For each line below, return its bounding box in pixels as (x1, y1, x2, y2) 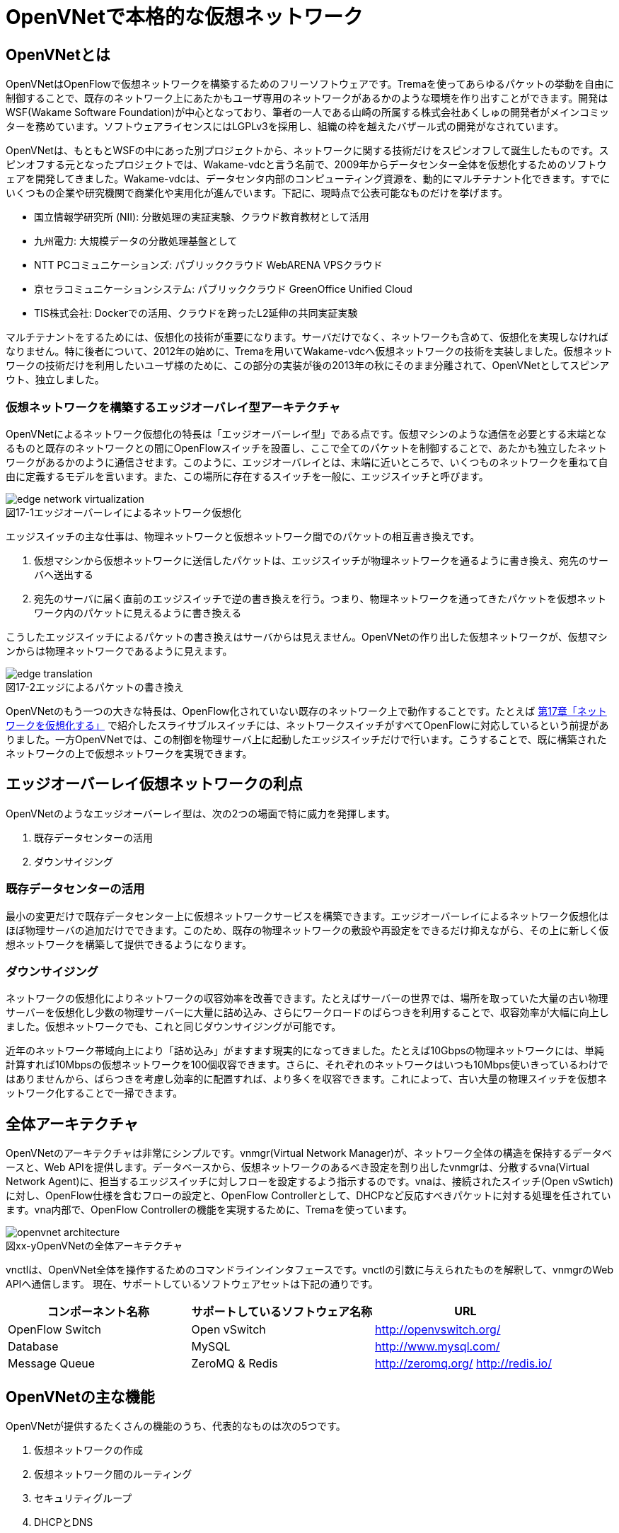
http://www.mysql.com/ (375, 1339, 500, 1354)
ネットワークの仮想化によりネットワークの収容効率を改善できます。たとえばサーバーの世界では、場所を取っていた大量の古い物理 (6, 992, 608, 1005)
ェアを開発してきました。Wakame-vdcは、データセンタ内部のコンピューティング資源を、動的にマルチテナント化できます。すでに (6, 173, 611, 185)
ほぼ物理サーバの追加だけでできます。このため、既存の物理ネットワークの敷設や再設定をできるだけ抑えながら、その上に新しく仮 (6, 923, 609, 936)
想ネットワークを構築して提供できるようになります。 (6, 938, 252, 950)
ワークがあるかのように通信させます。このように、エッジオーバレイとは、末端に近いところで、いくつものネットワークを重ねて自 (6, 455, 608, 468)
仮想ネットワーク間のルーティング (34, 1467, 192, 1480)
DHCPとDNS (34, 1515, 93, 1528)
